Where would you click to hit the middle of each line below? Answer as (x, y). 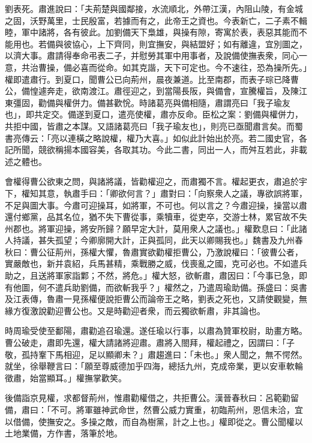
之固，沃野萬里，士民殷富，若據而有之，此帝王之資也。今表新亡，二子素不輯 (156, 20)
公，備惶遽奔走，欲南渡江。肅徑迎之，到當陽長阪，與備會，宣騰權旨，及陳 (152, 91)
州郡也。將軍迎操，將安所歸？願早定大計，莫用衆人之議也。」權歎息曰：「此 (152, 228)
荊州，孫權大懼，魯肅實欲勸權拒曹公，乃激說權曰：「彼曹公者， (179, 251)
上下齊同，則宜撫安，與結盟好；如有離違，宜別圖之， (202, 43)
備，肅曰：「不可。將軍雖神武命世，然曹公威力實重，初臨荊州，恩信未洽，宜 (154, 409)
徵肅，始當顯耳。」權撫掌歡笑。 (66, 377)
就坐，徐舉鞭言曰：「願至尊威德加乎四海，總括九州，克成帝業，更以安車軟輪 (154, 366)
